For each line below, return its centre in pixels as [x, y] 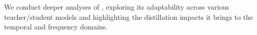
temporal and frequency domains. [56, 27]
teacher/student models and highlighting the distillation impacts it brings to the [129, 16]
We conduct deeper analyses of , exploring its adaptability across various [117, 7]
